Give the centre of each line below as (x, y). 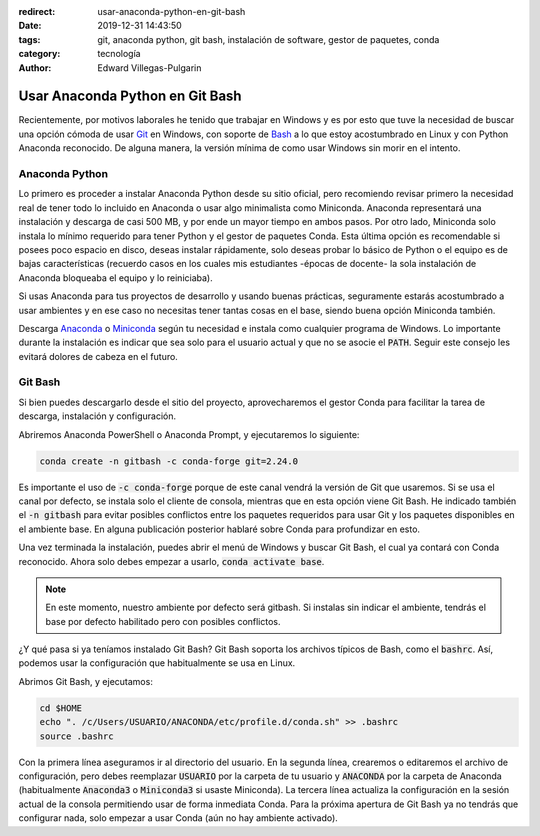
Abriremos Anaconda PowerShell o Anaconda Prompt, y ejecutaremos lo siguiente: (189, 434)
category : (39, 54)
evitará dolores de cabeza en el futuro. (98, 356)
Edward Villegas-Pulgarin (149, 67)
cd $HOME (61, 708)
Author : (35, 67)
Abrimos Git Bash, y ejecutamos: (86, 681)
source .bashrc (76, 736)
